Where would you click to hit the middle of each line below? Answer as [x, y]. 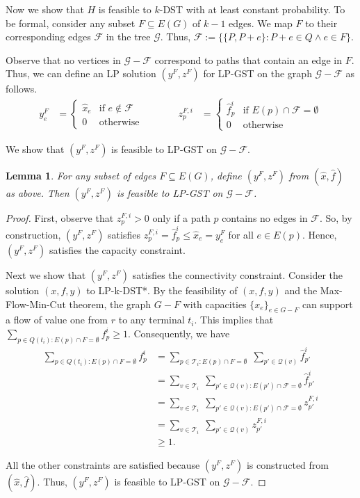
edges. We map [261, 23]
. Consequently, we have [179, 333]
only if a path [181, 217]
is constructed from [287, 465]
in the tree [128, 37]
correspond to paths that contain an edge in [248, 59]
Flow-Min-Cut [36, 304]
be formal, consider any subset [71, 23]
